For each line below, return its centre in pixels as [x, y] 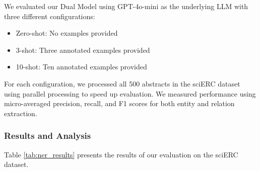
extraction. [21, 113]
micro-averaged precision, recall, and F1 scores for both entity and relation [119, 103]
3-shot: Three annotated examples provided [83, 50]
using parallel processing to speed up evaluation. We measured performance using [130, 93]
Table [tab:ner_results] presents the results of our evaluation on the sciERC [121, 154]
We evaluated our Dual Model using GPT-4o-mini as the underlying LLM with [126, 6]
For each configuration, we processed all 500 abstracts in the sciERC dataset [122, 83]
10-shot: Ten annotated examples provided [81, 67]
